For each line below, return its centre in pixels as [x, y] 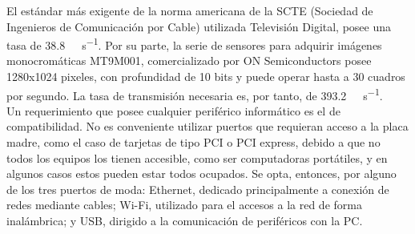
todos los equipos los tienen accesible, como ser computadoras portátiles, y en [197, 157]
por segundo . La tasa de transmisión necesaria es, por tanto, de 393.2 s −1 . [195, 94]
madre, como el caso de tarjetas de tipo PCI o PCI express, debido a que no [193, 142]
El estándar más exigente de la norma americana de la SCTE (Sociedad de [190, 10]
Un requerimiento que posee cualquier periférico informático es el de [173, 110]
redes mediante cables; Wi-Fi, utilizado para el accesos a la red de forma [184, 205]
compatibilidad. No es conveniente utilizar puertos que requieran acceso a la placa [207, 126]
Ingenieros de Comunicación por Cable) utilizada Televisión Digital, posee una [199, 26]
